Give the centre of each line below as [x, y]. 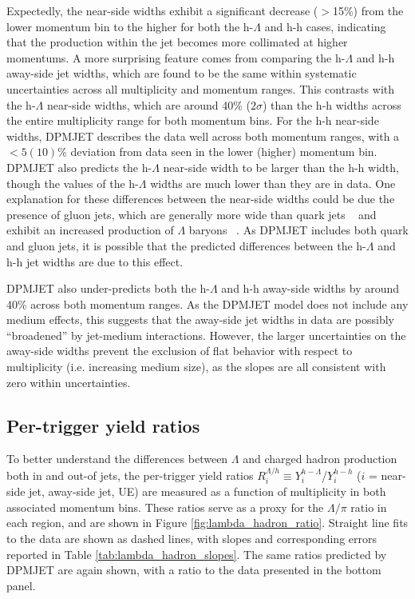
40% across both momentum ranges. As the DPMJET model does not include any [207, 303]
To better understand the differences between [117, 459]
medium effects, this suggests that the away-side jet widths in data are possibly [201, 319]
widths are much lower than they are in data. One [273, 183]
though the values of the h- [73, 183]
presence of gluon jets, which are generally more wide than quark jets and [192, 214]
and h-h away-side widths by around [310, 288]
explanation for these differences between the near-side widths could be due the [201, 199]
